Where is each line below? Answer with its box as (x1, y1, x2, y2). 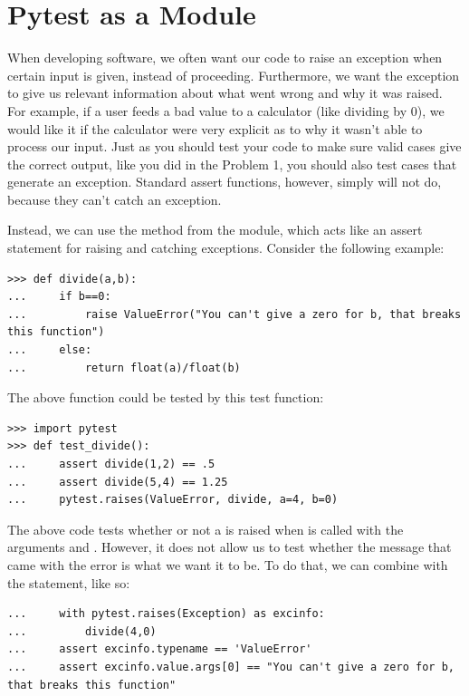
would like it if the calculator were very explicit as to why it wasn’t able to (7, 119, 423, 138)
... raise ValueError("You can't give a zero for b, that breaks (7, 307, 462, 321)
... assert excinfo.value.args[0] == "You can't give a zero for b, (7, 660, 455, 673)
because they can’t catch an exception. (7, 189, 222, 208)
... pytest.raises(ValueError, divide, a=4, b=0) (7, 493, 339, 507)
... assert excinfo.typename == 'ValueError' (7, 643, 312, 656)
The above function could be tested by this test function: (7, 388, 324, 407)
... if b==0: (7, 290, 111, 304)
